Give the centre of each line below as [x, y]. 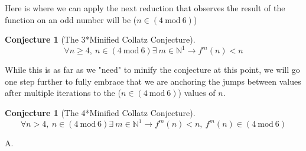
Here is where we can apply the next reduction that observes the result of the [145, 8]
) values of [197, 93]
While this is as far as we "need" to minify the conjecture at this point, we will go [152, 70]
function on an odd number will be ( [71, 19]
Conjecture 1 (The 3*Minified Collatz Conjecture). [100, 39]
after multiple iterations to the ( [63, 93]
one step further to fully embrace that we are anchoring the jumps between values [153, 81]
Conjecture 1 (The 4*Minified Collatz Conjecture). [100, 113]
